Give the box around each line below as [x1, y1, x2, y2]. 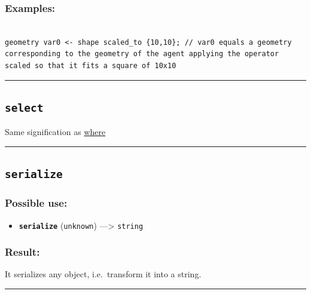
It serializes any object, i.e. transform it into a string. [5, 268, 202, 280]
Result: [5, 244, 40, 259]
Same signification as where [5, 125, 106, 138]
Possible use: [5, 195, 68, 210]
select [5, 101, 44, 114]
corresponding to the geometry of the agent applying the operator [5, 50, 279, 59]
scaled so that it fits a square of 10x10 [5, 62, 176, 70]
